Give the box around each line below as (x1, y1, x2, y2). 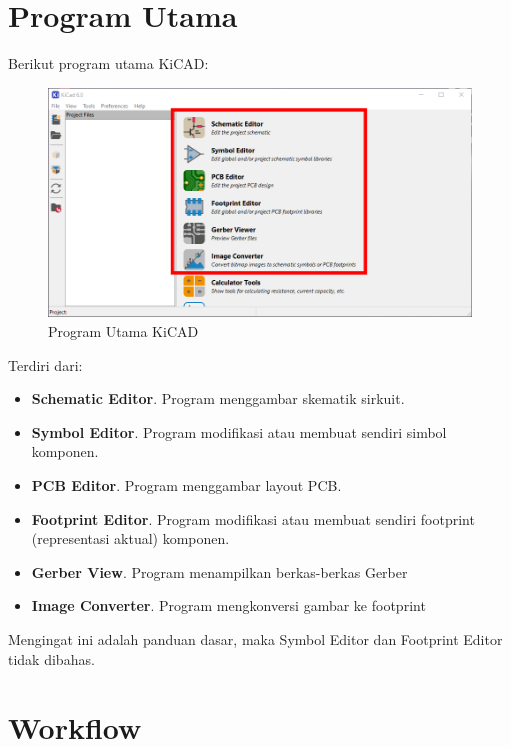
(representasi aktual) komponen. (31, 528, 230, 549)
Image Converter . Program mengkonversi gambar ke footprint (31, 595, 426, 616)
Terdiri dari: (8, 354, 83, 375)
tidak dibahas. (8, 648, 95, 669)
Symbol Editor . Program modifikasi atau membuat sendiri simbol (31, 421, 447, 442)
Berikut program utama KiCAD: (8, 53, 209, 74)
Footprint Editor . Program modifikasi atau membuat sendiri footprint (31, 508, 475, 529)
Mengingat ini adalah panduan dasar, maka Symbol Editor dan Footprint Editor (8, 628, 503, 649)
